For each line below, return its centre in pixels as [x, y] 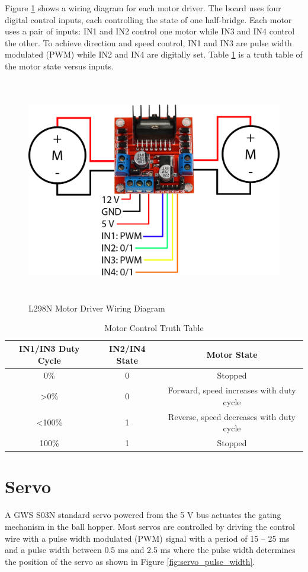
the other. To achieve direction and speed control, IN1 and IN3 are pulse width [148, 42]
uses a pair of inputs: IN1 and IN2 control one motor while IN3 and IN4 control [150, 31]
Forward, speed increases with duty [232, 390]
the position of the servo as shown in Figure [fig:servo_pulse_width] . [130, 561]
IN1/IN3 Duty [49, 348]
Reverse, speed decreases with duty [232, 416]
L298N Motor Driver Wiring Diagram [97, 308]
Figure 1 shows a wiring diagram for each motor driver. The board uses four [143, 8]
